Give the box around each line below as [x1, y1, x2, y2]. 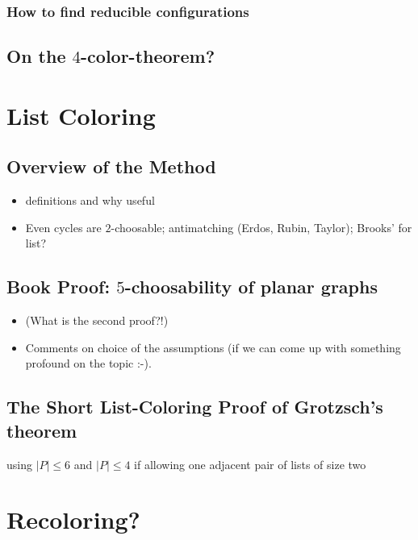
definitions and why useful [25, 192, 155, 209]
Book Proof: [6, 274, 111, 299]
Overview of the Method [6, 154, 216, 179]
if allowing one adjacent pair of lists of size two [134, 455, 366, 472]
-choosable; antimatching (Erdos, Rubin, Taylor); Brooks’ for [111, 218, 412, 235]
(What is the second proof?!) [25, 312, 169, 329]
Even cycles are [25, 218, 102, 235]
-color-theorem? [81, 44, 215, 69]
